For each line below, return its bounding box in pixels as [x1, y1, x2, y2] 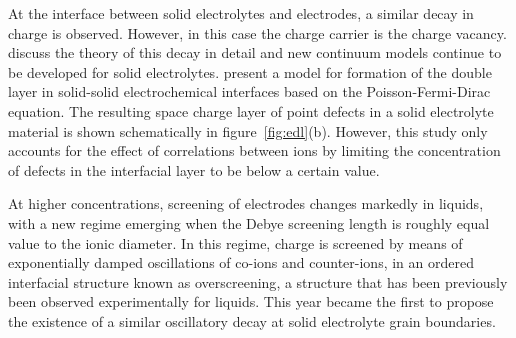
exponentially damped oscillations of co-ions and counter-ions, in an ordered [8, 252, 474, 273]
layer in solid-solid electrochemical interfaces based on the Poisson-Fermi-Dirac [8, 81, 491, 102]
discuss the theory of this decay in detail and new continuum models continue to [8, 42, 502, 63]
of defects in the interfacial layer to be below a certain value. [8, 159, 380, 180]
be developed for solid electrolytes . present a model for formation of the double [8, 61, 492, 82]
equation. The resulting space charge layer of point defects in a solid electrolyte [8, 100, 494, 121]
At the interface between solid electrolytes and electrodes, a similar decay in [8, 3, 474, 23]
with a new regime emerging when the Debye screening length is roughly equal [8, 212, 490, 233]
